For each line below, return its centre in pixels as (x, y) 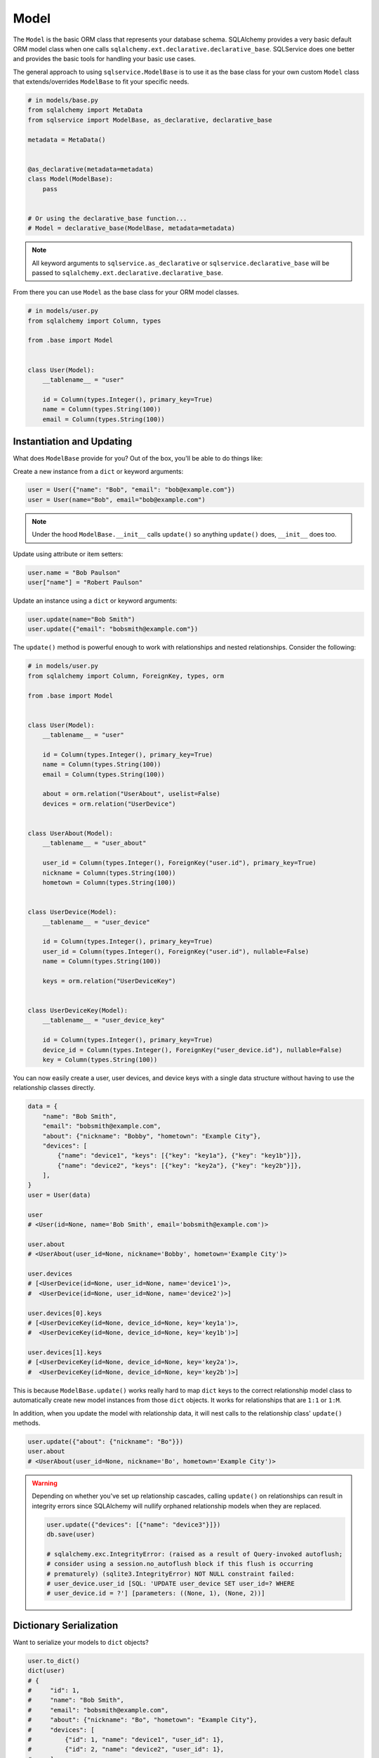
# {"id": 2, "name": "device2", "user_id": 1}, (126, 1750)
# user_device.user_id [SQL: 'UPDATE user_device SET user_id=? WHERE (171, 1583)
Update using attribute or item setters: (68, 554)
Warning (45, 1483)
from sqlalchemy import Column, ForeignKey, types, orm (126, 676)
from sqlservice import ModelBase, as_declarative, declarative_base (150, 120)
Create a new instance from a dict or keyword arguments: (98, 471)
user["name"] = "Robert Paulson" (85, 583)
